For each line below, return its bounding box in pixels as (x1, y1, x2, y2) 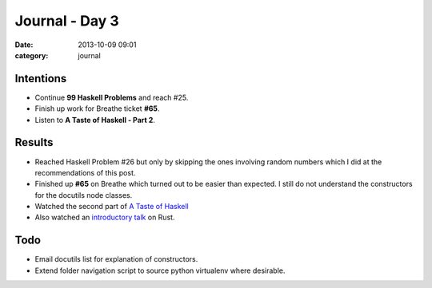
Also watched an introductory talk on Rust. (34, 212, 175, 223)
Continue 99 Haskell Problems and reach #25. (34, 93, 189, 102)
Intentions (14, 72, 67, 85)
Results (14, 136, 54, 149)
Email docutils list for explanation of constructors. (34, 254, 198, 264)
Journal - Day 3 (14, 12, 119, 30)
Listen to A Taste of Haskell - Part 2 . (34, 115, 156, 124)
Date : (14, 40, 34, 49)
